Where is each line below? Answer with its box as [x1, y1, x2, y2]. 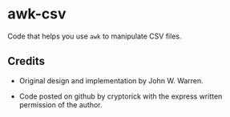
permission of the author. [18, 99, 103, 109]
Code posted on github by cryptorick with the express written [18, 91, 223, 101]
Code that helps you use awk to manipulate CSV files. [7, 31, 182, 41]
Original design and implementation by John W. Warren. [18, 75, 204, 85]
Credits [7, 54, 46, 68]
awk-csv [7, 5, 67, 23]
